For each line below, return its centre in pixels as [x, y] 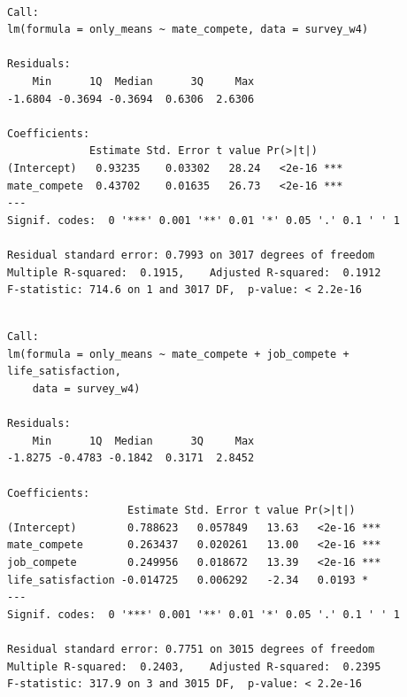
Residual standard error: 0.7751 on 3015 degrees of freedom [191, 649]
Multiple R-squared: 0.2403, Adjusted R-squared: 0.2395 [194, 666]
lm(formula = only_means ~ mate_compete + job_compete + [178, 354]
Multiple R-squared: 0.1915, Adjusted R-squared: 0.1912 [194, 272]
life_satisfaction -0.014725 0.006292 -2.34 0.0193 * [188, 580]
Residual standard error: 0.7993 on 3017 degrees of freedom [191, 255]
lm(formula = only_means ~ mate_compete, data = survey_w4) [188, 30]
